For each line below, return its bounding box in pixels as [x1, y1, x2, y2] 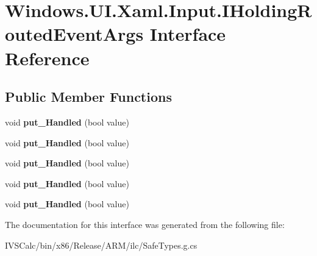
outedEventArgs [5, 21, 144, 46]
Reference [5, 45, 90, 70]
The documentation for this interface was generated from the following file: [5, 218, 285, 230]
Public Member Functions [5, 87, 172, 106]
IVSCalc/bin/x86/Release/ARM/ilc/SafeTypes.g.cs [5, 238, 198, 251]
